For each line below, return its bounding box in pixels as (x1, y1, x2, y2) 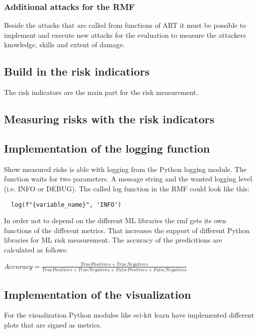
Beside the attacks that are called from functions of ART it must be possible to (4, 20, 246, 30)
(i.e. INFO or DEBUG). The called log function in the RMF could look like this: (4, 183, 250, 193)
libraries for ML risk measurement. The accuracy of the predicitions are (4, 235, 222, 245)
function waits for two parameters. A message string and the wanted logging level (4, 173, 253, 184)
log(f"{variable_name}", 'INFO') (11, 201, 122, 208)
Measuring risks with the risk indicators (4, 111, 214, 127)
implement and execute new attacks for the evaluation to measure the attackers (4, 29, 246, 40)
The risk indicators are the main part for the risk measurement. (4, 87, 198, 97)
